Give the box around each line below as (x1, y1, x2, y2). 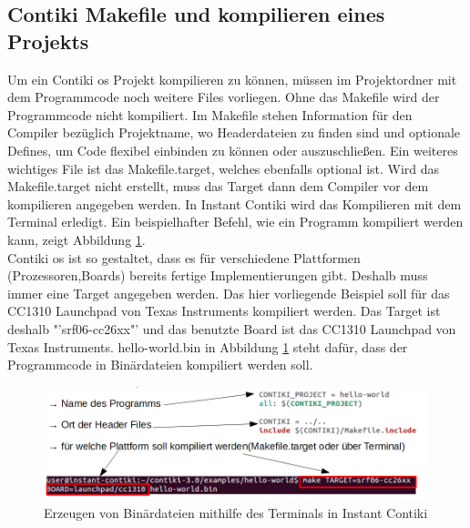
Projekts (7, 26, 89, 55)
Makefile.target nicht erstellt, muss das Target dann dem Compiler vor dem (7, 177, 429, 196)
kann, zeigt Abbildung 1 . (7, 229, 146, 249)
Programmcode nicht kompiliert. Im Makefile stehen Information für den (7, 105, 413, 124)
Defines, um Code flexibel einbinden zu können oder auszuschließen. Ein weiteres (7, 140, 458, 159)
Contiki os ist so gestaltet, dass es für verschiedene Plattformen (7, 248, 361, 267)
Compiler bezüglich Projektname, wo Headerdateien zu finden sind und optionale (7, 123, 461, 142)
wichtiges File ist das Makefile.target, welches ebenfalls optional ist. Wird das (7, 158, 440, 178)
